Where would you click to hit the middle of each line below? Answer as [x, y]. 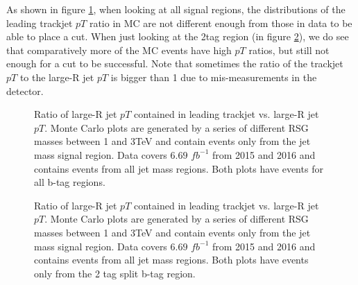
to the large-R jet [57, 77]
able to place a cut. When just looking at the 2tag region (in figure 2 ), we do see [178, 36]
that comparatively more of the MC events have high [119, 50]
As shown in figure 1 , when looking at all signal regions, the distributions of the [176, 9]
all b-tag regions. [70, 182]
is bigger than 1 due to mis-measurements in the [214, 77]
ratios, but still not [289, 50]
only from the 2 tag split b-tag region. [115, 273]
